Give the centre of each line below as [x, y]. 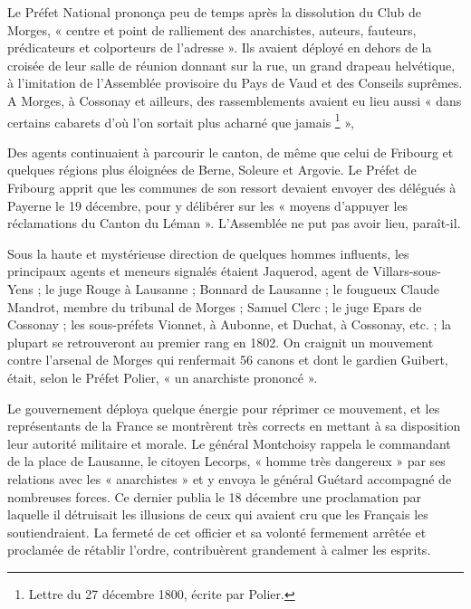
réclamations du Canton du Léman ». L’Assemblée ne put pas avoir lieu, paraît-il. [234, 223]
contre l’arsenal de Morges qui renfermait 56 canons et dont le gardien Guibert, [228, 360]
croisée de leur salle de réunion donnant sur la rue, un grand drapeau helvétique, [231, 65]
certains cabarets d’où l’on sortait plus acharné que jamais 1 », [181, 120]
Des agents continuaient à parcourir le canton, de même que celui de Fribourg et [231, 152]
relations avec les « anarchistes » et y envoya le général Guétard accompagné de [230, 478]
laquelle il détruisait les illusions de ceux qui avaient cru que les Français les [218, 514]
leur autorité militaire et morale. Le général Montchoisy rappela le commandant [229, 443]
